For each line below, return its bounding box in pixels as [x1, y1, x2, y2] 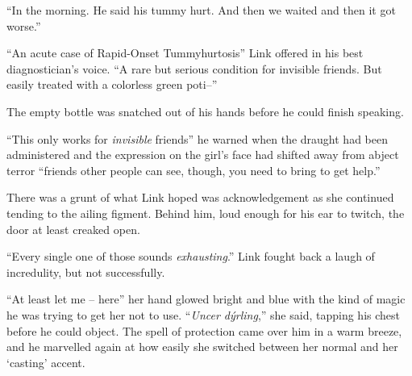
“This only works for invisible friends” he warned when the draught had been [6, 130, 388, 147]
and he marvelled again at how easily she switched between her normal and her [6, 338, 398, 355]
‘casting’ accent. [6, 353, 85, 370]
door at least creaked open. [6, 220, 140, 237]
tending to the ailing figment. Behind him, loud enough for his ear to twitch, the [6, 204, 405, 221]
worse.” [6, 17, 41, 34]
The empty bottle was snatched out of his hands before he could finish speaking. [6, 102, 404, 119]
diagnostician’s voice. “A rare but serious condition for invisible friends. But [6, 60, 382, 77]
